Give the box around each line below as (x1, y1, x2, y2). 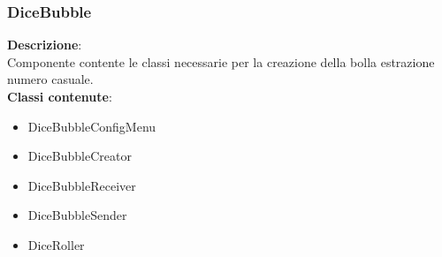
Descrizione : (7, 35, 82, 54)
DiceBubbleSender (27, 206, 127, 224)
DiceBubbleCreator (27, 147, 132, 165)
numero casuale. (7, 70, 94, 88)
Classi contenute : (7, 87, 112, 105)
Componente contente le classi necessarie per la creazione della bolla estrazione (7, 52, 435, 71)
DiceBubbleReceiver (27, 176, 136, 194)
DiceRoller (27, 235, 85, 253)
